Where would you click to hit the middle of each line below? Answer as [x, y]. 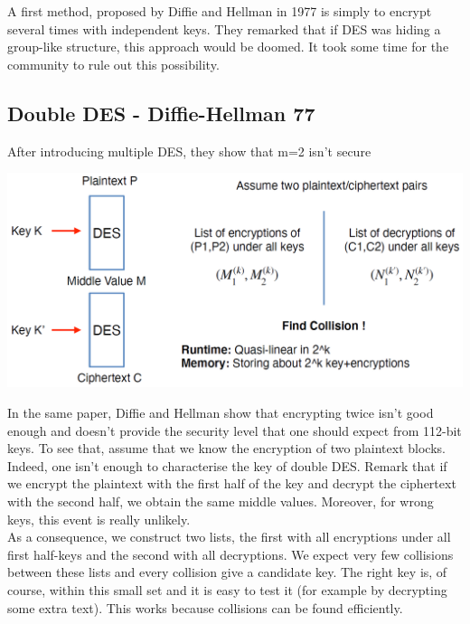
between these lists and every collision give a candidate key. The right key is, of [227, 572]
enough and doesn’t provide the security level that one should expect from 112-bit [235, 430]
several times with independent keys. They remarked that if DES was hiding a [224, 28]
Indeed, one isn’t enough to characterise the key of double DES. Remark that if [227, 465]
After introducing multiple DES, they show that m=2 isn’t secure [189, 151]
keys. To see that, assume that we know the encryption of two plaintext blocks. [226, 448]
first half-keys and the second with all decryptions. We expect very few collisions [230, 554]
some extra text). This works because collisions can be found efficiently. [205, 607]
